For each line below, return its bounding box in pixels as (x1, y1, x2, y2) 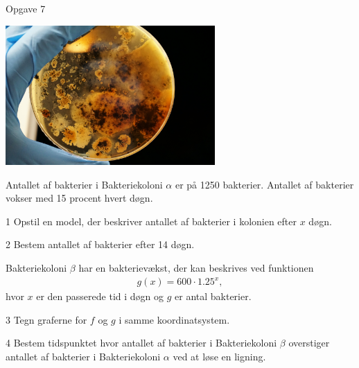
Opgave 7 (6, 1, 46, 15)
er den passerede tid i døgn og (36, 289, 164, 304)
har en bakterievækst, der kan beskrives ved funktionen (78, 260, 314, 274)
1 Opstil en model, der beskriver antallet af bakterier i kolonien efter (6, 213, 297, 228)
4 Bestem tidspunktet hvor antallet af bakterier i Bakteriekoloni (6, 335, 277, 350)
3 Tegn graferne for (6, 312, 87, 326)
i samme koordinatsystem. (119, 312, 230, 326)
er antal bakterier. (175, 289, 252, 304)
